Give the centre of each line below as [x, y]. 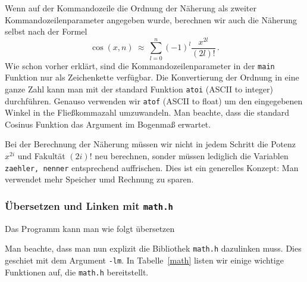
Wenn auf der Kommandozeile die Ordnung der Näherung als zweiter [131, 8]
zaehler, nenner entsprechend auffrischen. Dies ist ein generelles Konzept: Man [152, 167]
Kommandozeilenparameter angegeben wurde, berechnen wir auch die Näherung [151, 19]
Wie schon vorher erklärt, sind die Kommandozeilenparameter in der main [140, 65]
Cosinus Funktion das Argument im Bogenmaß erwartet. [108, 124]
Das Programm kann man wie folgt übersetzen [90, 228]
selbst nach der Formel [46, 31]
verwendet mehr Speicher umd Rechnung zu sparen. [99, 179]
